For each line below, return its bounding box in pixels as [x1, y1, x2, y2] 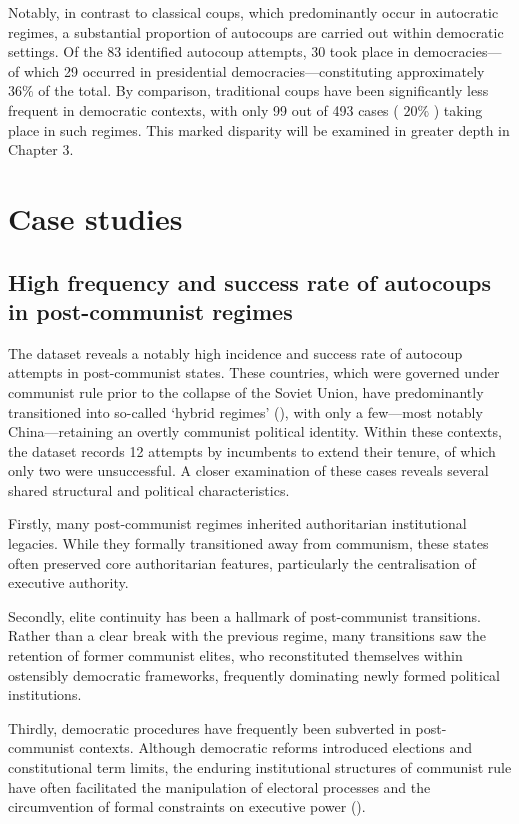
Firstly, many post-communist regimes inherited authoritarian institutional [8, 513, 467, 534]
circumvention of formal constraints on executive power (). [8, 796, 366, 817]
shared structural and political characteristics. [8, 479, 290, 500]
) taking [433, 99, 483, 120]
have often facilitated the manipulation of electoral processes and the [8, 776, 431, 797]
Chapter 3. [8, 139, 74, 160]
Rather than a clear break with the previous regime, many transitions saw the [8, 625, 486, 646]
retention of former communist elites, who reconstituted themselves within [8, 645, 463, 666]
